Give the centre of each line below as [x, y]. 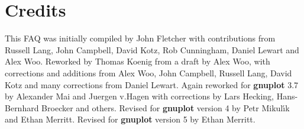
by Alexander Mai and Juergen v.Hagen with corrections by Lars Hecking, [139, 96]
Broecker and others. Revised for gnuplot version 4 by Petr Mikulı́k [166, 107]
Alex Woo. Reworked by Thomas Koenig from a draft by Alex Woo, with [138, 61]
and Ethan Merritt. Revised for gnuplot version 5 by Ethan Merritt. [130, 119]
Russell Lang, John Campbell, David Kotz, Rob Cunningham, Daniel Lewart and [152, 49]
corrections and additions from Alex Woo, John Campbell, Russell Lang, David [148, 72]
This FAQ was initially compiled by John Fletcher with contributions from [140, 38]
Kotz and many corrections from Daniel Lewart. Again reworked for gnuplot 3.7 [152, 84]
